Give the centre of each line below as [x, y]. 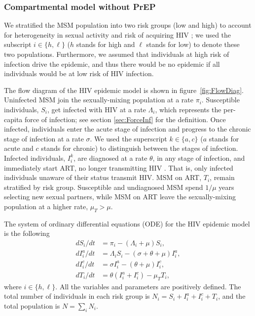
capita [13, 119]
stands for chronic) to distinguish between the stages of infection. [140, 148]
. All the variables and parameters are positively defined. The [148, 286]
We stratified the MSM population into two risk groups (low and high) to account [128, 25]
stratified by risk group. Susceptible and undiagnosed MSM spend [104, 187]
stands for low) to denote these [193, 44]
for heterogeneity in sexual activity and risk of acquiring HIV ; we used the [118, 34]
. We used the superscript [128, 138]
